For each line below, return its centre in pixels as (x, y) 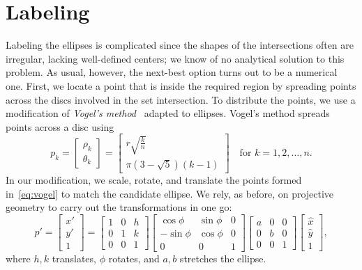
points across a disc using (60, 126)
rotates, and (134, 258)
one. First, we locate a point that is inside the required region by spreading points (181, 85)
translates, (74, 258)
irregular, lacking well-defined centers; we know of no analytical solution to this (175, 58)
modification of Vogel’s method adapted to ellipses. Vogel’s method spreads (168, 113)
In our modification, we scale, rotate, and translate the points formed (154, 179)
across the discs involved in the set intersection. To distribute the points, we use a (181, 99)
